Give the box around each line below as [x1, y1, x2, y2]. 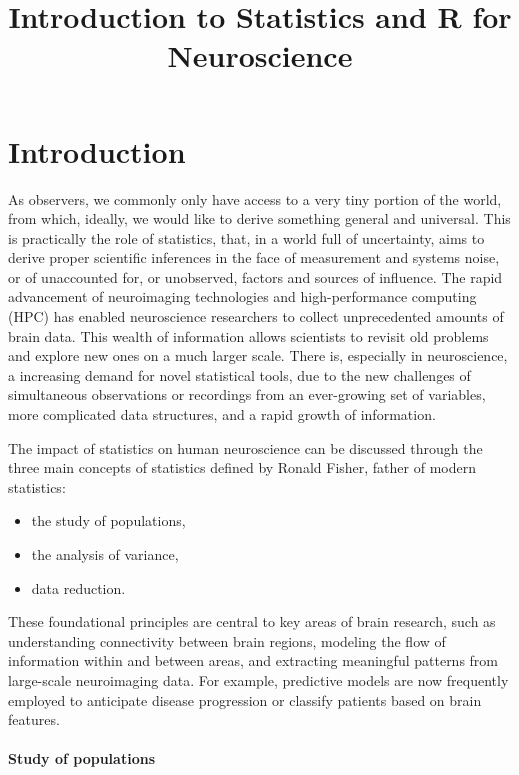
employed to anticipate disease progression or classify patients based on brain [8, 689, 482, 710]
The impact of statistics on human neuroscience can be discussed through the [8, 437, 483, 458]
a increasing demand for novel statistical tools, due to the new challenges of [8, 364, 471, 385]
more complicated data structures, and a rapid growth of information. [8, 404, 436, 425]
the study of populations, [31, 510, 186, 531]
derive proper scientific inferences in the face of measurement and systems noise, [8, 247, 500, 268]
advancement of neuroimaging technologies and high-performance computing [8, 286, 477, 307]
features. [8, 709, 60, 730]
